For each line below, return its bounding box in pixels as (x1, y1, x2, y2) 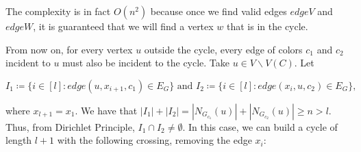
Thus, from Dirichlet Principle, (5, 119, 135, 134)
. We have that (75, 103, 138, 117)
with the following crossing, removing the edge (57, 133, 252, 147)
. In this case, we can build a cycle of (182, 119, 338, 134)
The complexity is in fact (5, 4, 111, 18)
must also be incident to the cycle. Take (62, 55, 230, 70)
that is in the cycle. (227, 19, 308, 33)
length (5, 133, 32, 147)
